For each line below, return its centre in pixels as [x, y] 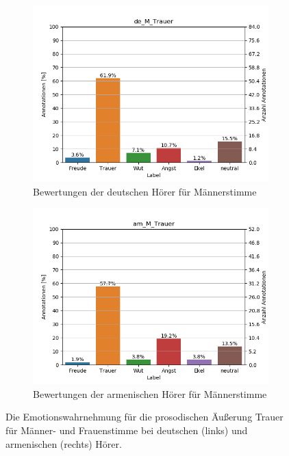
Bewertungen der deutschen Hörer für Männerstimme [145, 191]
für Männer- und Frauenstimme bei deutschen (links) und [127, 430]
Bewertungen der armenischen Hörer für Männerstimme [150, 393]
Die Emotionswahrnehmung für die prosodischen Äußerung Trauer [144, 417]
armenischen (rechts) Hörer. [64, 443]
